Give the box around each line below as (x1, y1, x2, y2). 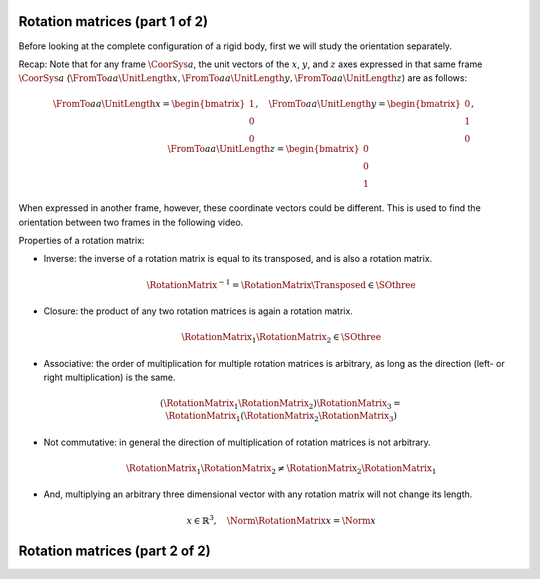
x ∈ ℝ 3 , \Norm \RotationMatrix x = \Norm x (186, 513, 377, 526)
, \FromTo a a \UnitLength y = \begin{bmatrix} (255, 98, 462, 110)
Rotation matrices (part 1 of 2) (18, 13, 209, 30)
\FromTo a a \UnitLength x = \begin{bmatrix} (52, 98, 246, 110)
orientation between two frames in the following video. (18, 216, 244, 228)
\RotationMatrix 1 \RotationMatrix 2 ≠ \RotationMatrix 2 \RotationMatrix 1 (125, 462, 437, 476)
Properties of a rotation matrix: (18, 235, 145, 247)
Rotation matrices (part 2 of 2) (18, 542, 211, 559)
